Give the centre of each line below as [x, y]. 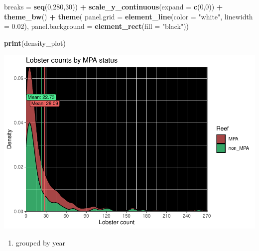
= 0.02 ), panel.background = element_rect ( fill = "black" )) [97, 26]
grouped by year [41, 242]
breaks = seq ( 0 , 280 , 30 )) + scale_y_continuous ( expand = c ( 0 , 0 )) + [114, 6]
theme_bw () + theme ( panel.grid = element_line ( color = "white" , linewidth [129, 16]
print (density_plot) [35, 43]
